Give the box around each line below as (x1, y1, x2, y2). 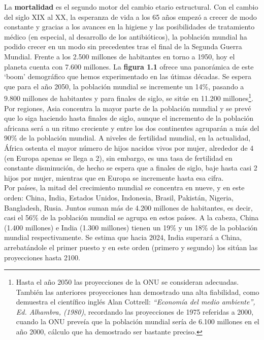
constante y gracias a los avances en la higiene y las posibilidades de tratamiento (4, 21, 255, 32)
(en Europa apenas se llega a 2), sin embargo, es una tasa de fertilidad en (4, 152, 233, 163)
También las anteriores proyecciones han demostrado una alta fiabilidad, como (16, 286, 259, 297)
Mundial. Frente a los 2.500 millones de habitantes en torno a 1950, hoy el (4, 51, 235, 61)
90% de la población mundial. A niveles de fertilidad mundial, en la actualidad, (4, 132, 251, 143)
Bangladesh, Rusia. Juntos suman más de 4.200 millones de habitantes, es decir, (4, 202, 253, 213)
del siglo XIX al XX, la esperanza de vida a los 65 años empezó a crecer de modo (4, 11, 257, 22)
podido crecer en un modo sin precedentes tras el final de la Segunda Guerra (4, 41, 242, 52)
